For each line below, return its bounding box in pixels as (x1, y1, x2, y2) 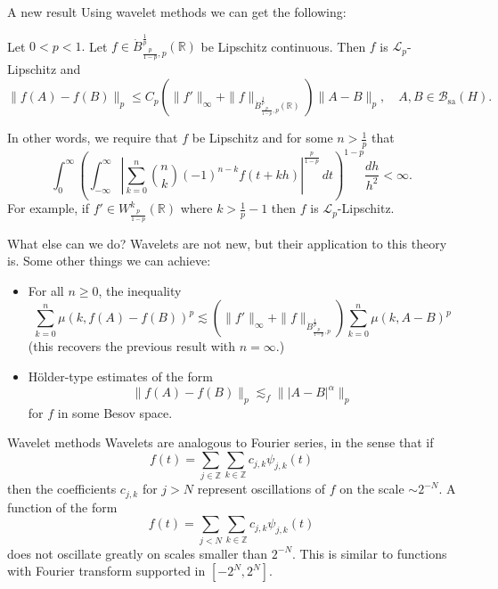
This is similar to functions (299, 544, 447, 562)
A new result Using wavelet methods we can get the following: (7, 3, 347, 20)
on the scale (339, 479, 404, 498)
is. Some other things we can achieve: (7, 251, 211, 270)
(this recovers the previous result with (28, 337, 236, 356)
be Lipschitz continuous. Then (200, 37, 366, 55)
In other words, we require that (7, 128, 178, 147)
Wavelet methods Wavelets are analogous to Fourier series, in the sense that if (7, 433, 434, 452)
